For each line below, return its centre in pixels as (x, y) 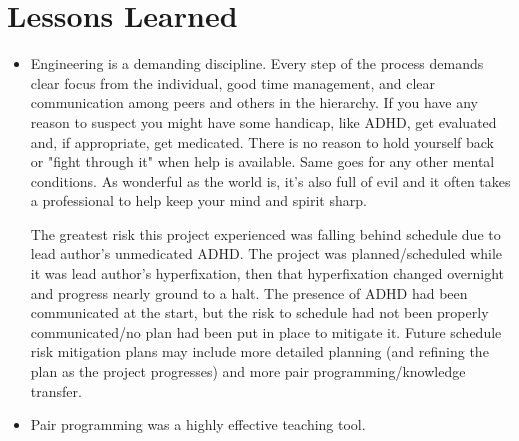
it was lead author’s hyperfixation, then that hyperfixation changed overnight (267, 273)
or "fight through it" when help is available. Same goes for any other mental (262, 161)
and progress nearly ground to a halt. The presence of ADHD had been (249, 292)
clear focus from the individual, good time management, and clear (233, 82)
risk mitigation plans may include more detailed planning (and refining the (259, 351)
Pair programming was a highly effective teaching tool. (198, 424)
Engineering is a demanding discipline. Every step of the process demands (257, 63)
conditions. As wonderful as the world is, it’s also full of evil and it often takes (270, 180)
